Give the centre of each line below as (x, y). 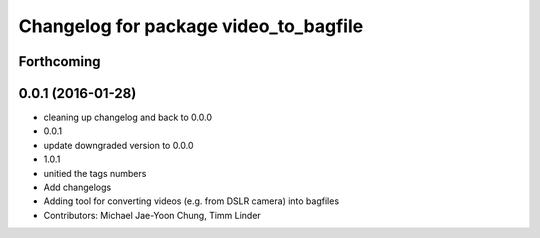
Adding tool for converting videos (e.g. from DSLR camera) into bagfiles (191, 201)
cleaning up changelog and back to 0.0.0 (128, 117)
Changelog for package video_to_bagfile (191, 26)
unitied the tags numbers (95, 173)
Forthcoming (59, 61)
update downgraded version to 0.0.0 (118, 145)
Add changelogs (77, 187)
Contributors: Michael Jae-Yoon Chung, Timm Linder (152, 215)
